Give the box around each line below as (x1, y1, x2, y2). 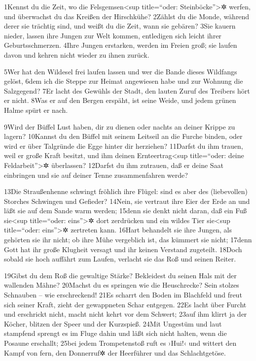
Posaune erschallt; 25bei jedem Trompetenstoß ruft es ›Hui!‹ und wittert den (4, 338, 237, 348)
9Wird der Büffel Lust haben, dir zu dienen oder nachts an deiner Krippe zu (4, 121, 235, 131)
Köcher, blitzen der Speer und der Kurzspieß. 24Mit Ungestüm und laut (4, 318, 222, 328)
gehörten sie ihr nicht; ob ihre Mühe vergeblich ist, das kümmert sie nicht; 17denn (4, 234, 252, 245)
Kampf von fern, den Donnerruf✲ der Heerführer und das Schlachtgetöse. (4, 347, 226, 358)
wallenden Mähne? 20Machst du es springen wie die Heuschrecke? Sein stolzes (4, 280, 239, 290)
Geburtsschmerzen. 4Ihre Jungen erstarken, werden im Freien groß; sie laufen (4, 40, 237, 50)
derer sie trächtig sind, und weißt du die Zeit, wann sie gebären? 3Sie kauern (4, 21, 236, 31)
